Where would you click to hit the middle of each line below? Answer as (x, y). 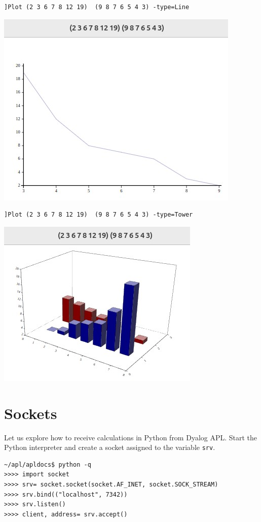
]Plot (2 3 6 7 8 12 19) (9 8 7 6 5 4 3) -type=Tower (99, 215)
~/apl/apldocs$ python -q (48, 464)
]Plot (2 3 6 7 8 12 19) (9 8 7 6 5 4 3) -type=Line (97, 7)
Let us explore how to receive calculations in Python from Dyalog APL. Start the (131, 437)
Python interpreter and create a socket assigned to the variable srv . (110, 447)
